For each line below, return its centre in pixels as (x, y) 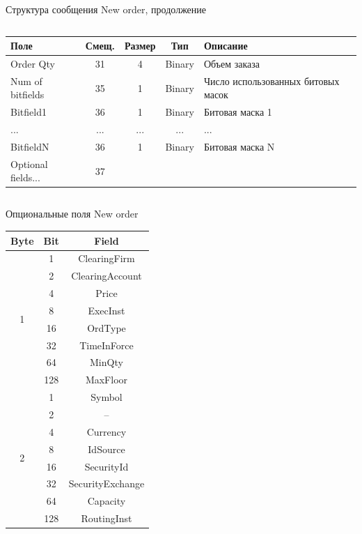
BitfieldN (30, 146)
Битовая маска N (239, 146)
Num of (26, 81)
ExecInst (107, 310)
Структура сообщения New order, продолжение (106, 9)
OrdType (107, 327)
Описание (226, 46)
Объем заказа (232, 63)
